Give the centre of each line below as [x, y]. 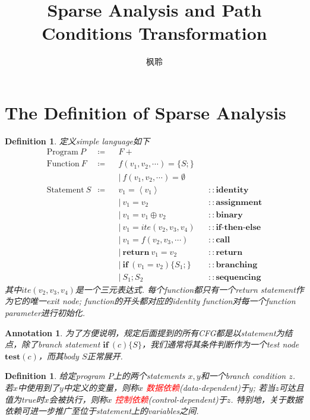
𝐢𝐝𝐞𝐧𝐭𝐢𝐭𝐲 [232, 190]
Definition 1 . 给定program [55, 376]
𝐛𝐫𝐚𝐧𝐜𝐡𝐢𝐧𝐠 [237, 265]
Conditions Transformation [154, 33]
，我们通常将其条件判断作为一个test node [220, 344]
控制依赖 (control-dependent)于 [171, 399]
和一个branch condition [243, 376]
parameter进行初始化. [45, 312]
